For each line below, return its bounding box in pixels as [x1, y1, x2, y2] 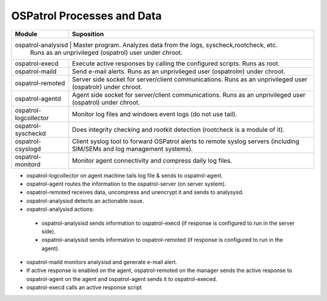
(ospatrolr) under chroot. [71, 82, 142, 91]
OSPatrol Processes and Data [11, 9, 162, 22]
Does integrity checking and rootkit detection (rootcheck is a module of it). [71, 125, 285, 134]
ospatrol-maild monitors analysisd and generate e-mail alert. [26, 259, 177, 266]
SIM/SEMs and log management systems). [71, 144, 193, 153]
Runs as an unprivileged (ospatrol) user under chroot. [30, 48, 183, 57]
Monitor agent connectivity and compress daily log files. [71, 156, 233, 164]
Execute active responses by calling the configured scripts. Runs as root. [71, 59, 280, 68]
